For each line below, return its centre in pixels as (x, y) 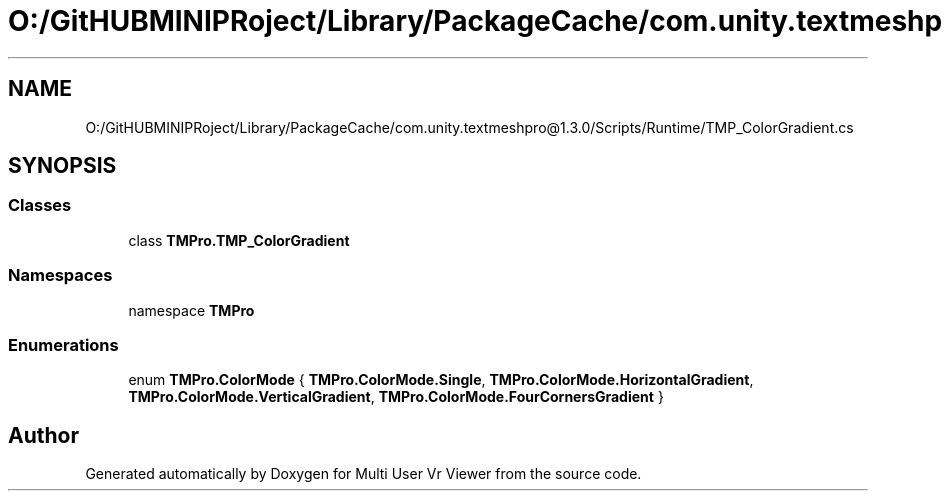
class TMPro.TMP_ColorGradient (239, 240)
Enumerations (63, 344)
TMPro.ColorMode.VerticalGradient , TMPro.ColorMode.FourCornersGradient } (396, 397)
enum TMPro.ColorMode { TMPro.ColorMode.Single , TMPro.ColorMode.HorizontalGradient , (441, 380)
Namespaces (60, 275)
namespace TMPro (191, 310)
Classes (40, 205)
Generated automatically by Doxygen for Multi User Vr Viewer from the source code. (363, 474)
